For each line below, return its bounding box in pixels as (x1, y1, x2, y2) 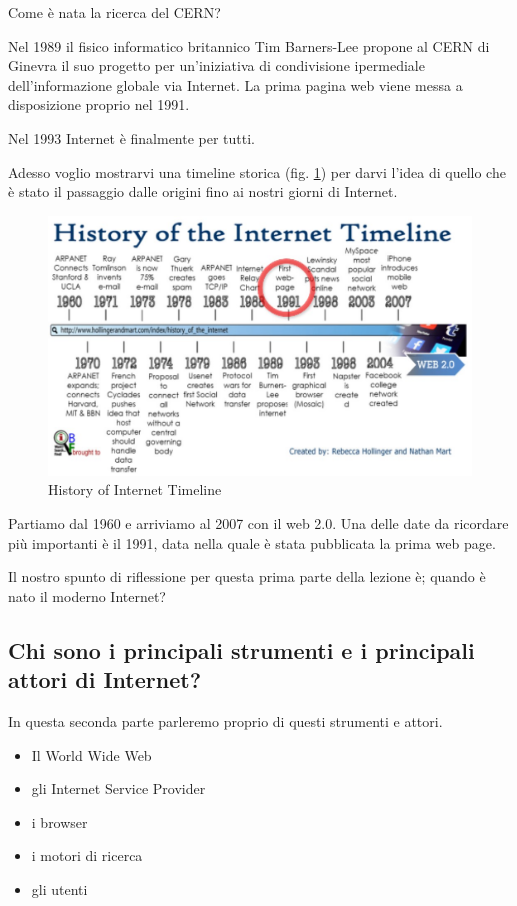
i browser (31, 811, 88, 832)
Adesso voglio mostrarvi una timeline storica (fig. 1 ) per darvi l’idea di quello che (8, 161, 506, 182)
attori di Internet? (8, 664, 202, 695)
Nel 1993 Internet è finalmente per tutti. (8, 127, 256, 148)
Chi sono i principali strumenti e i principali (8, 634, 475, 665)
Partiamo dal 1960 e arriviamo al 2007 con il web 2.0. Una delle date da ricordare (8, 512, 509, 533)
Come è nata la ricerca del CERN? (8, 2, 221, 22)
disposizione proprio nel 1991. (8, 94, 190, 115)
